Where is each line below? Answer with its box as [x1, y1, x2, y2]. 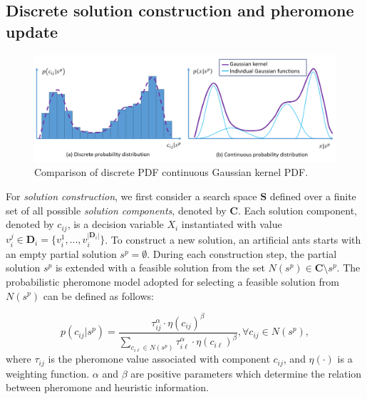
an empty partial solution [6, 246, 117, 261]
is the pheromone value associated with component [48, 351, 270, 366]
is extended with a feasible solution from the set [55, 260, 265, 275]
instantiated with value [181, 217, 282, 232]
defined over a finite [269, 188, 356, 203]
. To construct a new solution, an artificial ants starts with [105, 232, 361, 247]
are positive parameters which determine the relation [130, 366, 362, 380]
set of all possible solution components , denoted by [6, 202, 227, 217]
